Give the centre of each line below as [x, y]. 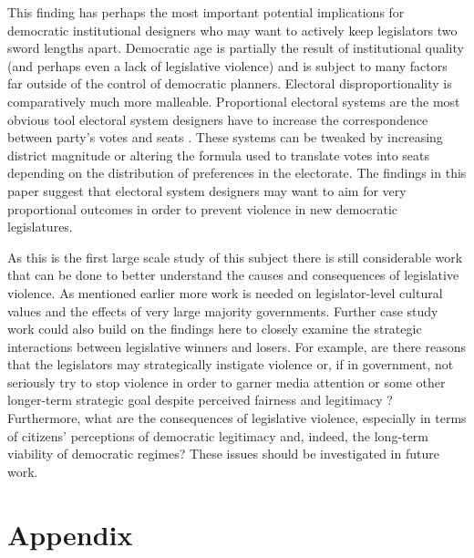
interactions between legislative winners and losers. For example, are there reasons [237, 346]
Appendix [70, 534]
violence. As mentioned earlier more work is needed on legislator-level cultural [225, 292]
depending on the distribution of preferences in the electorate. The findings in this [237, 173]
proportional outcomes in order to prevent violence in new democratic [203, 208]
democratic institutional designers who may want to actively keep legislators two [232, 30]
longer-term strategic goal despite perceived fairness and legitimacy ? [200, 400]
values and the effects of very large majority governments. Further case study [223, 310]
